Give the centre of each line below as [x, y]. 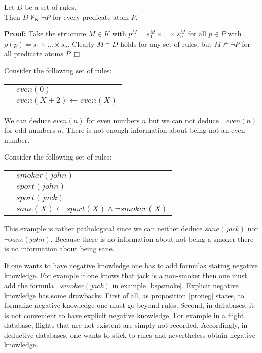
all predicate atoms [34, 53]
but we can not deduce [184, 120]
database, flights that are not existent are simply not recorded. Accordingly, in [126, 325]
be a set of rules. [51, 7]
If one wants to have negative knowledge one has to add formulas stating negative [131, 265]
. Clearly [81, 43]
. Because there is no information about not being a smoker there [152, 238]
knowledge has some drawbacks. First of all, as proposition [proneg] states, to [124, 295]
